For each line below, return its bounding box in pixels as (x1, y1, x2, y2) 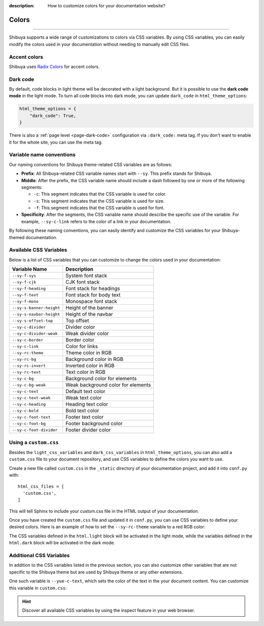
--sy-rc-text (12, 369, 41, 375)
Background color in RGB (65, 356, 124, 362)
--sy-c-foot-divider (12, 427, 58, 433)
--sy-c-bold (12, 408, 39, 413)
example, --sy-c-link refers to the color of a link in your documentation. (21, 218, 172, 224)
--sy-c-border (12, 337, 44, 342)
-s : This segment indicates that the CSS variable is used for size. (33, 198, 165, 204)
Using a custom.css (9, 439, 59, 446)
